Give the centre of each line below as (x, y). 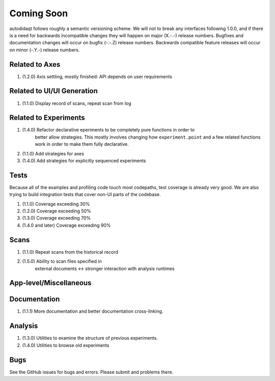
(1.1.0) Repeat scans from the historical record (70, 252)
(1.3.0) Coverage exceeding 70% (57, 218)
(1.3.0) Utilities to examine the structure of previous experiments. (90, 338)
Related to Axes (35, 64)
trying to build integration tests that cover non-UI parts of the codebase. (85, 195)
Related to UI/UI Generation (53, 91)
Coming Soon (39, 13)
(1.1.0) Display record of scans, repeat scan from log (77, 103)
